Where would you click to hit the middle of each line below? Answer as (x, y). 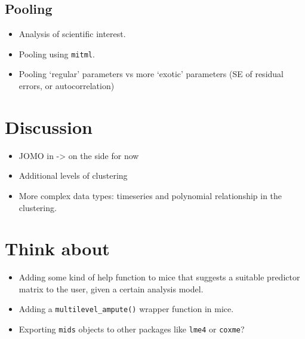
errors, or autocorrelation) (67, 86)
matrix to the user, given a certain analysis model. (111, 288)
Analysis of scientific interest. (72, 34)
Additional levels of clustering (73, 175)
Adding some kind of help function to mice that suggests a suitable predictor (159, 277)
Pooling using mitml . (57, 54)
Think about (57, 248)
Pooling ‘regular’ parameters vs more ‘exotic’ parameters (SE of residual (151, 74)
